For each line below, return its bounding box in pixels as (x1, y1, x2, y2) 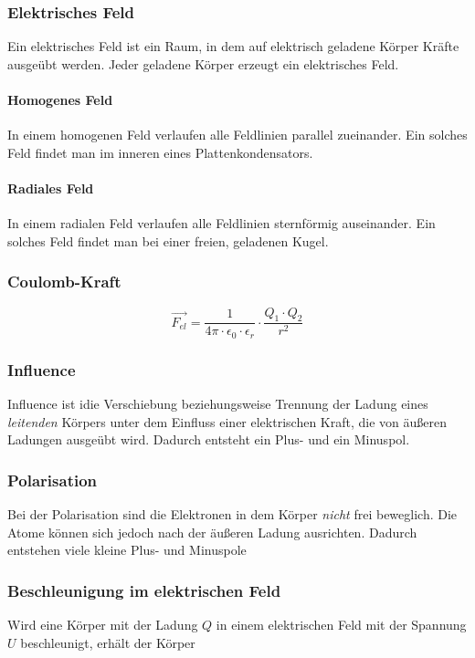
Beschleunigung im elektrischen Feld (7, 579, 281, 601)
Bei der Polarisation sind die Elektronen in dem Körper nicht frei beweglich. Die (7, 505, 458, 524)
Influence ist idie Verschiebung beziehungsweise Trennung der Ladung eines (7, 394, 428, 413)
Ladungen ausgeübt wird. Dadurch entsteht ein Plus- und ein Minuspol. (7, 430, 410, 449)
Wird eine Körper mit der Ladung (7, 615, 198, 634)
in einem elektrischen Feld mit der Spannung (216, 615, 467, 634)
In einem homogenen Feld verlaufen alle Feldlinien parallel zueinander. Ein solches (7, 125, 468, 144)
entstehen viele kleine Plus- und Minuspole (7, 540, 247, 559)
